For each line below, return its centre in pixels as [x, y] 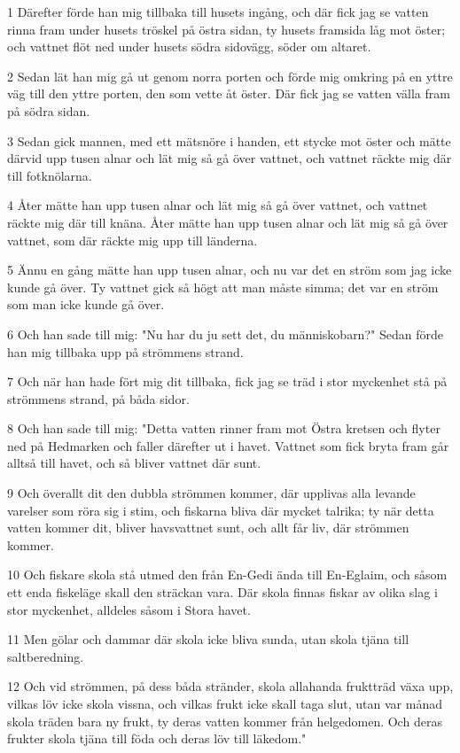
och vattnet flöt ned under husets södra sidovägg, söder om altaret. [189, 47]
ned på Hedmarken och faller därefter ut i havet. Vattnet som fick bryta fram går [228, 445]
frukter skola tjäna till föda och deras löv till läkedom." [157, 738]
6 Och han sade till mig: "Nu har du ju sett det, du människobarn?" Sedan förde [225, 334]
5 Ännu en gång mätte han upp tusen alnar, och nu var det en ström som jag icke [230, 270]
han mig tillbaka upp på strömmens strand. [125, 351]
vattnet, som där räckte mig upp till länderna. [133, 240]
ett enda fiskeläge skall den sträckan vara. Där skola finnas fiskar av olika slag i [222, 592]
